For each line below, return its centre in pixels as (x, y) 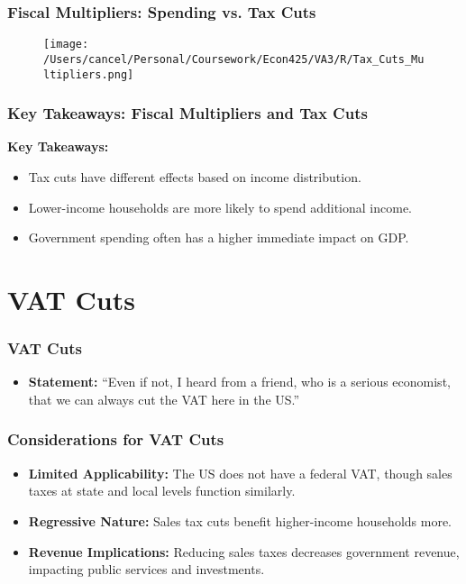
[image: (66, 45)
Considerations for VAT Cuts (116, 439)
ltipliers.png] (89, 74)
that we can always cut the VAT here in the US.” (164, 399)
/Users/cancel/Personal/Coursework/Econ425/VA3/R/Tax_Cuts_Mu (234, 59)
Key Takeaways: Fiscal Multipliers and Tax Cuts (187, 113)
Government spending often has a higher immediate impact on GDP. (219, 237)
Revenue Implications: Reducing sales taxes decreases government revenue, (244, 551)
